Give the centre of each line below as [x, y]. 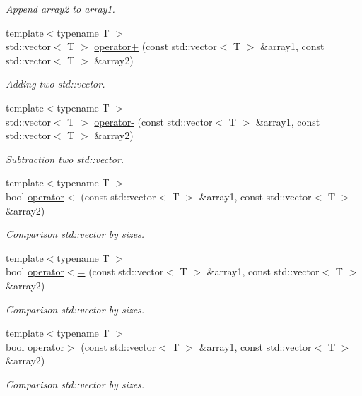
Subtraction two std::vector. [65, 158]
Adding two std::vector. [56, 84]
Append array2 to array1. [60, 8]
